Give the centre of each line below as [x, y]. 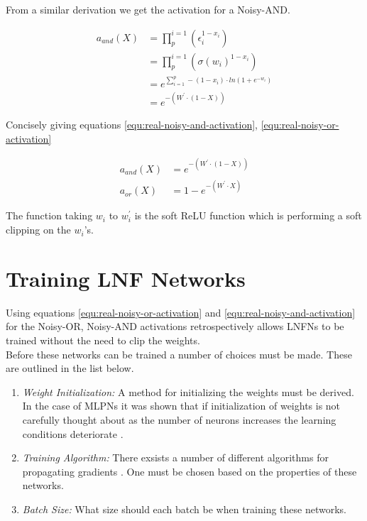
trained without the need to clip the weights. [103, 340]
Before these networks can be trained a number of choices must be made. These [179, 354]
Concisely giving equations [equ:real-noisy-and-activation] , [132, 125]
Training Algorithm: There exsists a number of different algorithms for [175, 457]
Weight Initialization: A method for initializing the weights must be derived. [188, 391]
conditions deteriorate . [73, 433]
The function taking [49, 215]
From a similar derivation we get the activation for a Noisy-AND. [148, 9]
